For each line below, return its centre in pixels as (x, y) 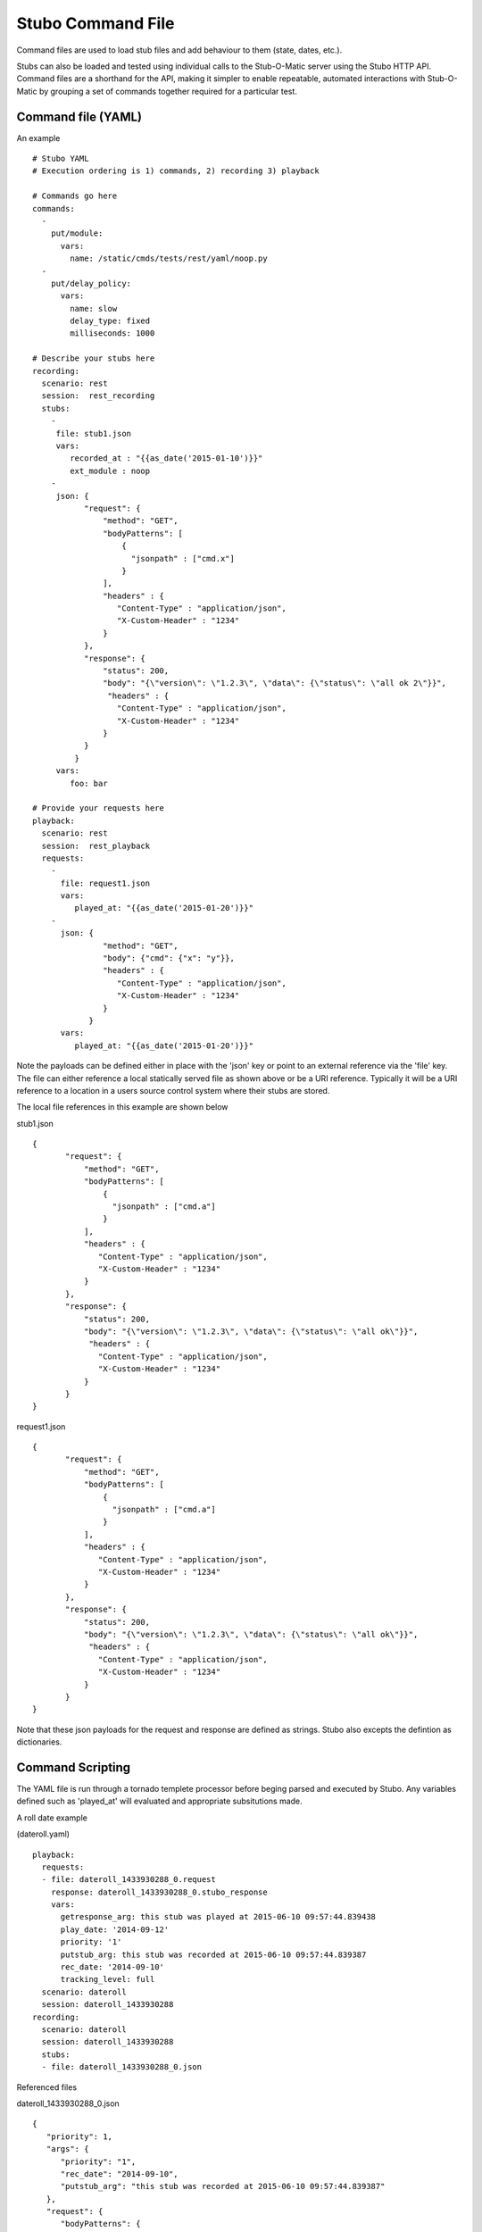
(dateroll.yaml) (43, 1834)
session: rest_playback (96, 845)
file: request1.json (105, 883)
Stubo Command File (96, 23)
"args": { (67, 2149)
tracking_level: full (108, 1979)
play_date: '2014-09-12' (115, 1929)
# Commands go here (75, 196)
